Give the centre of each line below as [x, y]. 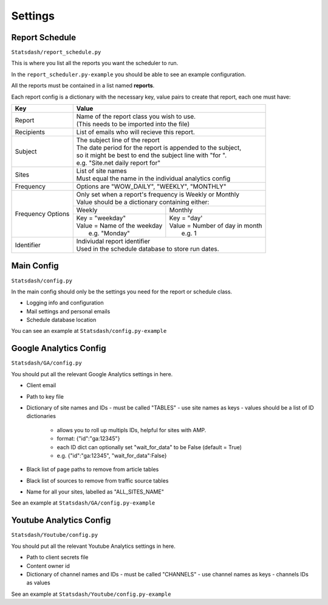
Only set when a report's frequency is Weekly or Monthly [158, 195]
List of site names [101, 171]
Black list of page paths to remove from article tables [93, 469]
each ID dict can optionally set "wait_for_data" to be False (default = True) [149, 447]
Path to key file [45, 396]
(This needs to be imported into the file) [133, 124]
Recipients [30, 132]
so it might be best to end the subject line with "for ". [152, 155]
